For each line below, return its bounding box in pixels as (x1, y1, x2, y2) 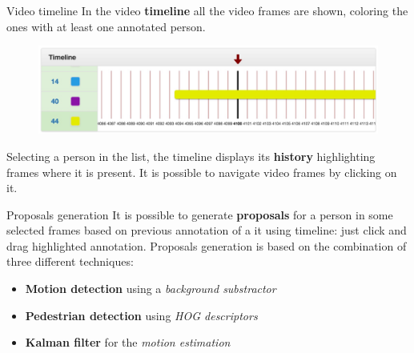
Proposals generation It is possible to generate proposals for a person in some (6, 206, 393, 223)
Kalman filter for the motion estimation (25, 334, 231, 351)
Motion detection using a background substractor (25, 280, 276, 297)
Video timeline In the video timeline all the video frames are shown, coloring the (6, 2, 408, 18)
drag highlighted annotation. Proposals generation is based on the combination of (6, 237, 407, 254)
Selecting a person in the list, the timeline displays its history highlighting (6, 147, 376, 164)
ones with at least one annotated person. (6, 18, 206, 34)
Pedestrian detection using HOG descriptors (25, 307, 258, 323)
